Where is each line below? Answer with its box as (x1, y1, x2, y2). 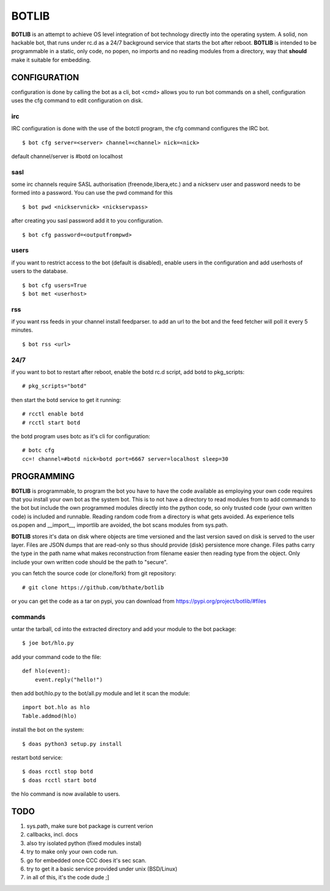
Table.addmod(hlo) (22, 712, 78, 719)
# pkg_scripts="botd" (22, 382, 87, 390)
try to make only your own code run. (26, 848, 119, 856)
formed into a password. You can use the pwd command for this (11, 189, 173, 196)
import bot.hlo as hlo (22, 704, 90, 711)
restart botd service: (11, 754, 63, 761)
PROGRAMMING (11, 471, 75, 482)
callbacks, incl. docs (26, 831, 78, 838)
